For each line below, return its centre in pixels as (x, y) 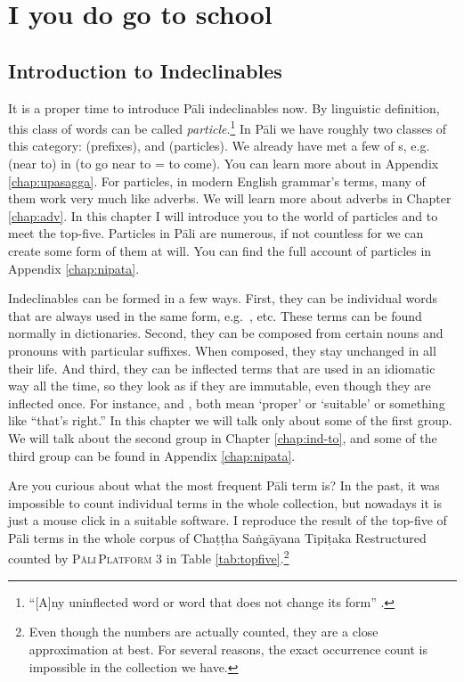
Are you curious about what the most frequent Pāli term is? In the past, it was (224, 485)
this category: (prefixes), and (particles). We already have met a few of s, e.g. (219, 146)
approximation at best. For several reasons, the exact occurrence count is (228, 649)
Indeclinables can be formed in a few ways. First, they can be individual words (223, 298)
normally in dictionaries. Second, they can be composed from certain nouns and (226, 333)
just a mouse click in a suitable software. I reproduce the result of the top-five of (228, 520)
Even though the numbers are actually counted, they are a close (204, 632)
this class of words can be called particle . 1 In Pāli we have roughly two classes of (228, 127)
